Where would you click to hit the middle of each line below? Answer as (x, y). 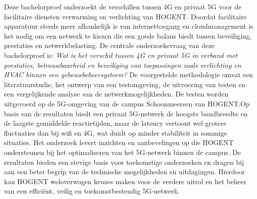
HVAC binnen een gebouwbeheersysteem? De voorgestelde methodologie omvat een (128, 75)
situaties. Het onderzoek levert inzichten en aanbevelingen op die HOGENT (119, 142)
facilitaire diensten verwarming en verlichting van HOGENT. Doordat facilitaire (126, 16)
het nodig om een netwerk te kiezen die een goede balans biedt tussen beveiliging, (128, 35)
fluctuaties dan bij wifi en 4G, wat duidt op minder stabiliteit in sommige (116, 132)
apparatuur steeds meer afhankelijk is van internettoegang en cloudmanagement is (129, 26)
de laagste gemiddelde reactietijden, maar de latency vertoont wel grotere (115, 123)
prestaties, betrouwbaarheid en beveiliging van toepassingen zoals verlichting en (123, 65)
